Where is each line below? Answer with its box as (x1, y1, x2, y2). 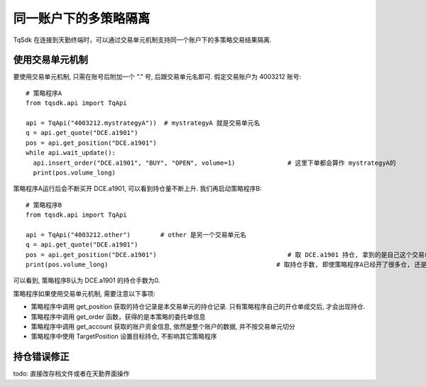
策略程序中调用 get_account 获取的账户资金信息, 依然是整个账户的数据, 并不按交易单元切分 (31, 322, 295, 331)
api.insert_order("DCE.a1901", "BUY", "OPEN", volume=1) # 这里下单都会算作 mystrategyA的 (33, 158, 397, 167)
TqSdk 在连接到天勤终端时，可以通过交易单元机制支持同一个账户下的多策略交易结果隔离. (13, 36, 272, 44)
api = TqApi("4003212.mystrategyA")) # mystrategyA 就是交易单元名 (26, 119, 261, 127)
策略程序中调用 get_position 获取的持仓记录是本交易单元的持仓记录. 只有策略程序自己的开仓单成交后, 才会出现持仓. (31, 302, 366, 311)
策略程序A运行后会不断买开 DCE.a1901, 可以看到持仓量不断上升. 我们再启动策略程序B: (13, 185, 262, 193)
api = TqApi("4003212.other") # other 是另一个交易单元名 (26, 231, 246, 239)
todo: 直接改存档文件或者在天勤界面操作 (13, 369, 130, 378)
